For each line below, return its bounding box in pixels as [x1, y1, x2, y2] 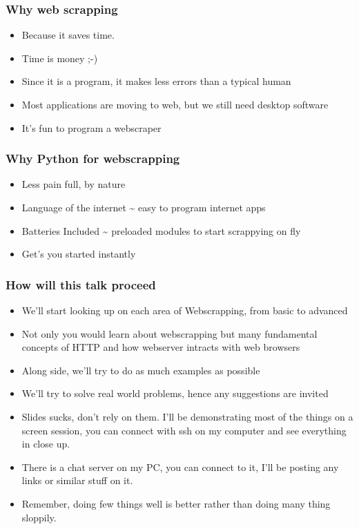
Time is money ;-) [21, 50, 98, 65]
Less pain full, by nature [21, 177, 126, 191]
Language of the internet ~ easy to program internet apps [21, 200, 266, 214]
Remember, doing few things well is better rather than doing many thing [21, 496, 331, 510]
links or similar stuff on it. [21, 473, 133, 488]
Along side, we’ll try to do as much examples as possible [21, 363, 260, 377]
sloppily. [21, 510, 57, 524]
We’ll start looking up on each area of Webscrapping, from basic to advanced [21, 303, 348, 317]
